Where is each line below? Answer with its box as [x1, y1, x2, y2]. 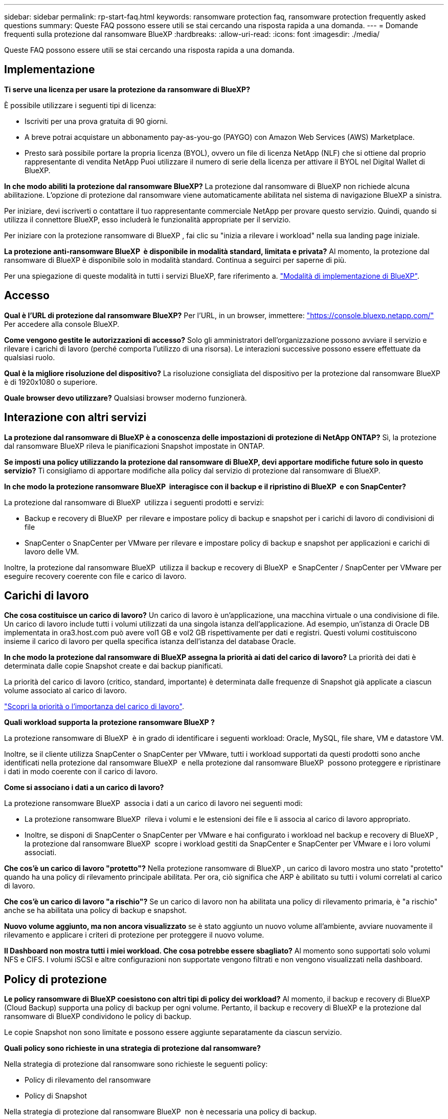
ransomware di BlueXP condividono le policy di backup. [4, 1012, 192, 1021]
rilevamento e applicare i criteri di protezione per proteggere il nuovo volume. [4, 930, 264, 940]
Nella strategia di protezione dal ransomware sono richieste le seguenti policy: [4, 1060, 268, 1069]
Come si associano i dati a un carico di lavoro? [4, 783, 164, 792]
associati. [25, 848, 57, 857]
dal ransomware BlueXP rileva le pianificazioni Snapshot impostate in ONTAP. [4, 441, 265, 450]
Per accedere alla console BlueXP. [4, 319, 120, 328]
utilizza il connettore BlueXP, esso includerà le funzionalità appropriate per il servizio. [4, 215, 291, 224]
